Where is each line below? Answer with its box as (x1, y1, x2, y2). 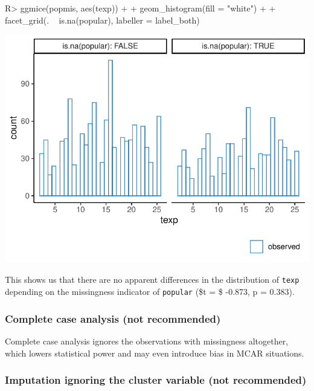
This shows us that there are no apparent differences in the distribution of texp (5, 273, 300, 286)
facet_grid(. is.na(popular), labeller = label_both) (5, 13, 200, 26)
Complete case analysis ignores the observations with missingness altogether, (5, 334, 289, 347)
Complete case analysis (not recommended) (5, 311, 221, 326)
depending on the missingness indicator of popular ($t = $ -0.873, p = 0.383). (5, 285, 295, 298)
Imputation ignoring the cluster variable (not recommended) (5, 372, 307, 387)
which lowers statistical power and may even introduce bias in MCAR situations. (5, 346, 304, 359)
